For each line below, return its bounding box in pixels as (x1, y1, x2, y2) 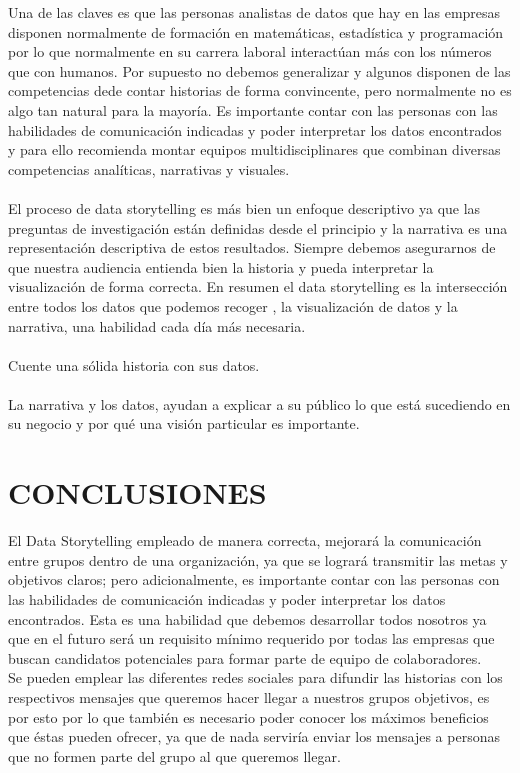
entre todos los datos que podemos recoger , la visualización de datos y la (8, 295, 458, 316)
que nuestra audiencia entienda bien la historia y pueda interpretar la (8, 256, 434, 277)
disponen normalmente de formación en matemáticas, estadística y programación (8, 21, 504, 42)
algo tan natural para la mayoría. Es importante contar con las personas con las (8, 99, 498, 120)
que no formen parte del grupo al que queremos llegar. (8, 745, 341, 766)
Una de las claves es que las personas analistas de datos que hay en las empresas (8, 2, 501, 22)
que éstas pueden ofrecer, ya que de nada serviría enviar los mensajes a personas (8, 726, 500, 747)
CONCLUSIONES (8, 472, 267, 513)
